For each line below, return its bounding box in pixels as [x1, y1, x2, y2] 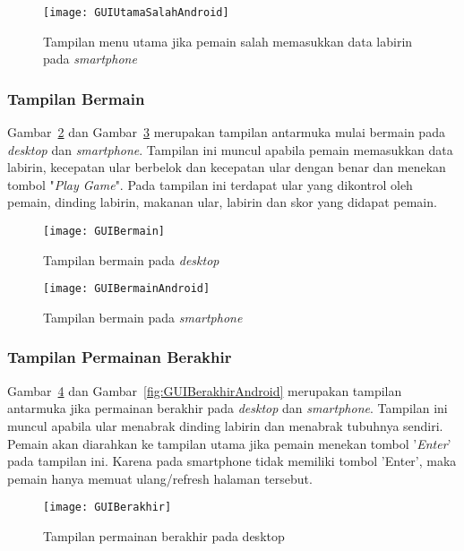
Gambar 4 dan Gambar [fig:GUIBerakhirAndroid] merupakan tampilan [7, 381, 402, 400]
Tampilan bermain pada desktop [43, 250, 219, 269]
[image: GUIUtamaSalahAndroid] [43, 6, 229, 19]
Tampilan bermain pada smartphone [43, 307, 243, 326]
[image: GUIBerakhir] [43, 501, 172, 514]
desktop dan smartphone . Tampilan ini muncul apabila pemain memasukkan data [7, 140, 453, 159]
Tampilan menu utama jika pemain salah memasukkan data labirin [43, 31, 413, 50]
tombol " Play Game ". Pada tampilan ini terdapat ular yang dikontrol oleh [7, 175, 413, 194]
